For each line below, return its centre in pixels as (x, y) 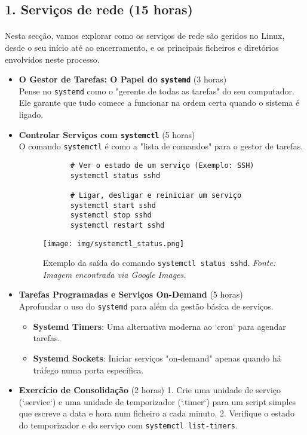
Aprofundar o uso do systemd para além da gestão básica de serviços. (146, 306)
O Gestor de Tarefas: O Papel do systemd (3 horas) (123, 79)
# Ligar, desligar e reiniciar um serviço (156, 195)
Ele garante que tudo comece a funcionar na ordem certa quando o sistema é (159, 102)
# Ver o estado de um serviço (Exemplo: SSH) (162, 165)
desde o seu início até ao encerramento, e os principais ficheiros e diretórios (142, 47)
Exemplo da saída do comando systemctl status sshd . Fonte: (159, 263)
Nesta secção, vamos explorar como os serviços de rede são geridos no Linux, (145, 36)
